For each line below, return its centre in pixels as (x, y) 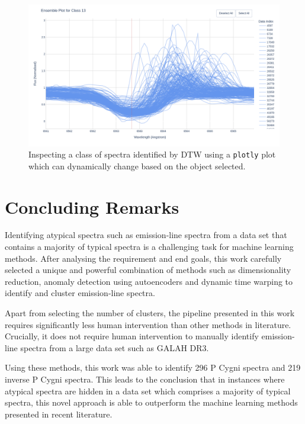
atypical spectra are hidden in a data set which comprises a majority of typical (148, 391)
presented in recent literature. (59, 414)
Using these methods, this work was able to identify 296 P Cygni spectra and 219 (153, 367)
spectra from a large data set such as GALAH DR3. (115, 347)
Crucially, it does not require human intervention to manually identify (132, 336)
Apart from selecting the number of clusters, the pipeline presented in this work (150, 313)
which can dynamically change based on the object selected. (137, 166)
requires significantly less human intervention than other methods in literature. (148, 324)
